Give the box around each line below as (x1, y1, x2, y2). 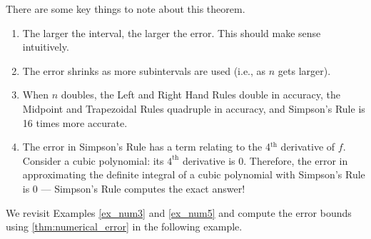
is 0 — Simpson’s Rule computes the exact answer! (22, 180, 245, 195)
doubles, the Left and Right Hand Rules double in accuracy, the (61, 87, 340, 102)
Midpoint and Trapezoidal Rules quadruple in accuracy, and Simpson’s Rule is (22, 101, 365, 116)
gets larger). (278, 63, 331, 78)
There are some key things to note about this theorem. (6, 1, 245, 16)
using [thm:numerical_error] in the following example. (6, 219, 243, 234)
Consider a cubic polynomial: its (22, 153, 164, 168)
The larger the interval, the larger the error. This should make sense (22, 25, 321, 40)
